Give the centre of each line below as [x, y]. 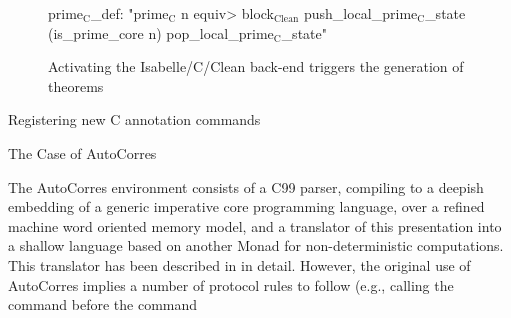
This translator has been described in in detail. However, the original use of [239, 264]
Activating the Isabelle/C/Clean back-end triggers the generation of [256, 66]
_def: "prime [129, 13]
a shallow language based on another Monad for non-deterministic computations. [256, 245]
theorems [76, 85]
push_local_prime [360, 13]
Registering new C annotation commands [134, 119]
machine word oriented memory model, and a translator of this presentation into [255, 225]
